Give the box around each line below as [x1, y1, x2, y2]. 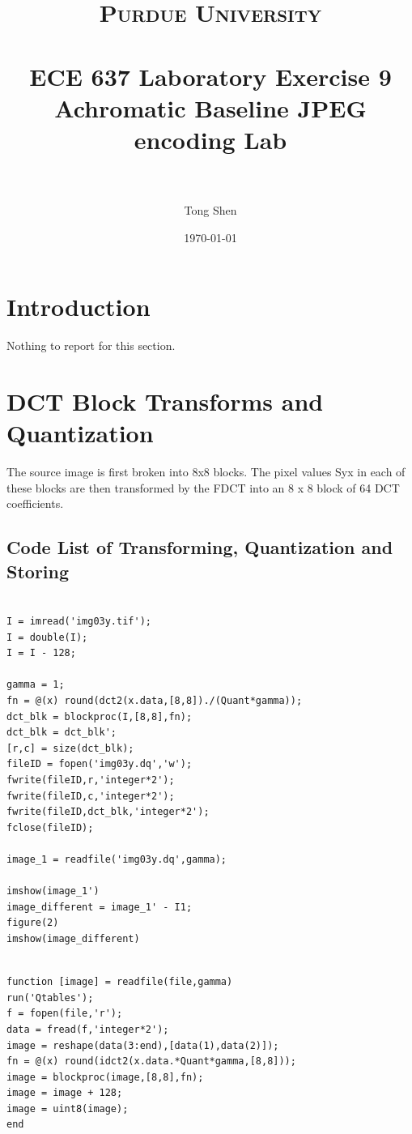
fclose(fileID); [6, 821, 94, 833]
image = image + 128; [6, 1087, 123, 1099]
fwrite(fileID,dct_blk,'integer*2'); [6, 806, 210, 818]
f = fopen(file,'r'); [6, 1008, 123, 1020]
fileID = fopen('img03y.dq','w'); [6, 758, 193, 770]
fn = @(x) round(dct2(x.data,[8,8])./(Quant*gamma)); [6, 695, 303, 707]
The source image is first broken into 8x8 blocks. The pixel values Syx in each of [6, 463, 406, 480]
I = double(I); [6, 631, 88, 643]
